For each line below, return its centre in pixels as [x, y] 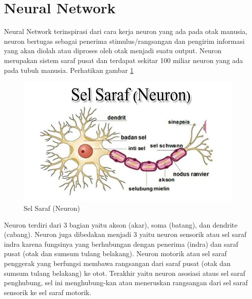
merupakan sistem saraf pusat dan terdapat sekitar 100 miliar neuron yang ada [124, 60]
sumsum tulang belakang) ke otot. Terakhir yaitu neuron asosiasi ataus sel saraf [125, 273]
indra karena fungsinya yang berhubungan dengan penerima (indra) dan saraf [121, 244]
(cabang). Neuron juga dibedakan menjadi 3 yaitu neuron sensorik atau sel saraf [125, 234]
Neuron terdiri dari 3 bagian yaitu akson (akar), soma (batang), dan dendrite [121, 224]
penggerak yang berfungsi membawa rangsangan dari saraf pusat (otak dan [117, 263]
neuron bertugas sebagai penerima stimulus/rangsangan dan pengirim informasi [124, 41]
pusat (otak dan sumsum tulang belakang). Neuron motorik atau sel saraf [115, 253]
